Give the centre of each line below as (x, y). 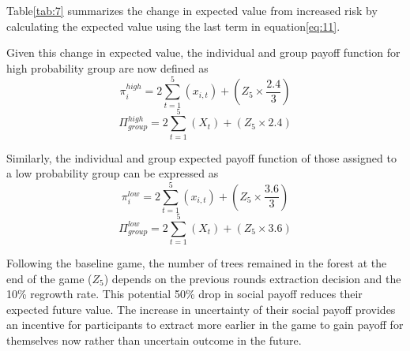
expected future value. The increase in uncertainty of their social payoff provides (201, 309)
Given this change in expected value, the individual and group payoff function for (203, 52)
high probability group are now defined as (107, 67)
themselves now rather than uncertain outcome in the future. (154, 340)
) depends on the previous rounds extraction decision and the (252, 278)
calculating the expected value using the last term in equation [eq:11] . (173, 26)
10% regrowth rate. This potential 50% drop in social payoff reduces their (184, 294)
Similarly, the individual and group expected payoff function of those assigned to (201, 157)
